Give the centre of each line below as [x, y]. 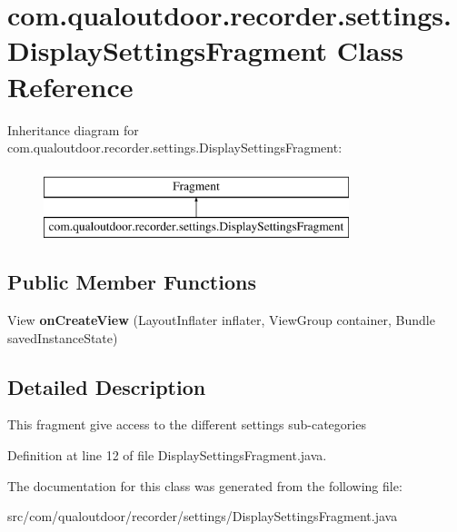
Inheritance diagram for [73, 129]
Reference [70, 86]
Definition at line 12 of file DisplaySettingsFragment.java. [167, 455]
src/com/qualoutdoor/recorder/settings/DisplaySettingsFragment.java [203, 516]
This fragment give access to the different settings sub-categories [187, 424]
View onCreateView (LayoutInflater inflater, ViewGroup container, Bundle [221, 320]
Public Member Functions [132, 282]
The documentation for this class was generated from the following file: [205, 485]
